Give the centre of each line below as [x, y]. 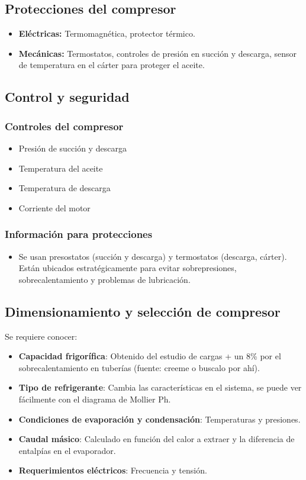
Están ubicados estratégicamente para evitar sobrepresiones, [128, 268]
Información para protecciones [79, 234]
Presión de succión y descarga [73, 148]
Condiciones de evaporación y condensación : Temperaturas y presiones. [160, 419]
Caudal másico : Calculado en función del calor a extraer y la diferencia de [157, 439]
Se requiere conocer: [41, 336]
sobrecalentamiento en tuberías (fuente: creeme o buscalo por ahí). [139, 367]
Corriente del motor [54, 207]
